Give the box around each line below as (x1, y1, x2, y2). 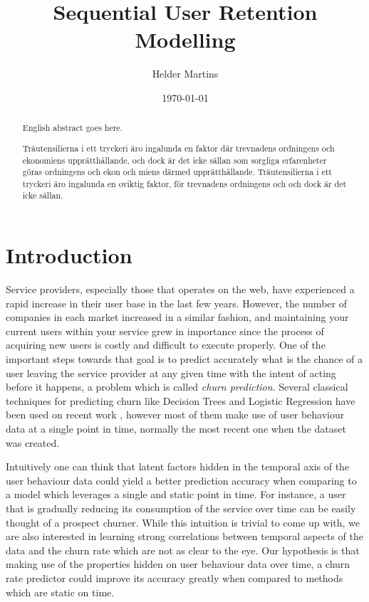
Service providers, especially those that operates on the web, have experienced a (6, 282, 355, 297)
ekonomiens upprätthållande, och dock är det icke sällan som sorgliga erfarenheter (22, 154, 327, 166)
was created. (6, 435, 60, 450)
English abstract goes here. (22, 122, 123, 134)
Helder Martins (152, 66, 219, 81)
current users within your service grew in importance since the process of (6, 323, 324, 338)
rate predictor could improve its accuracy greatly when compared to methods (6, 570, 343, 585)
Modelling (135, 25, 236, 54)
